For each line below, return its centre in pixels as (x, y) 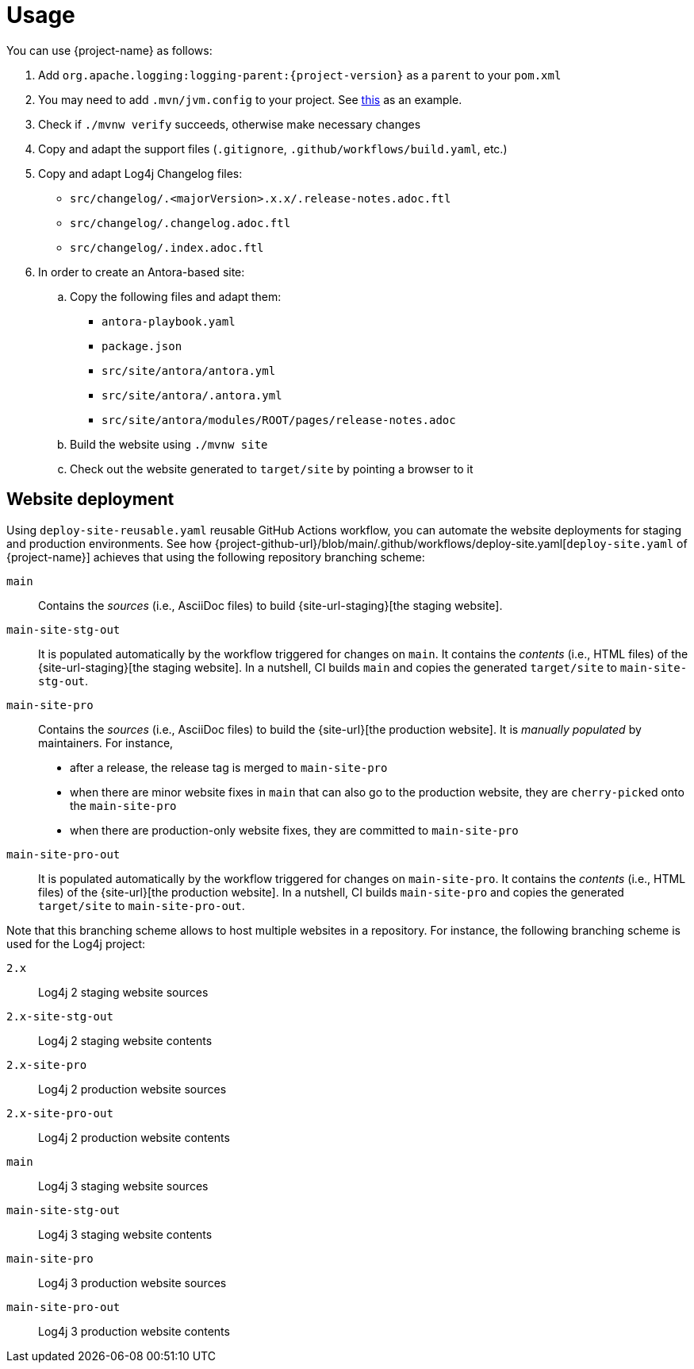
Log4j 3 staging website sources (123, 1186)
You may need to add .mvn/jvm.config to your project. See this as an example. (250, 99)
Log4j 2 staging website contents (125, 1040)
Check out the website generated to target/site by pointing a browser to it (272, 469)
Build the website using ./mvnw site (169, 444)
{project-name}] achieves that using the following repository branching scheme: (216, 557)
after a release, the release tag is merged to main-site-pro (229, 767)
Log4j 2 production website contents (134, 1137)
